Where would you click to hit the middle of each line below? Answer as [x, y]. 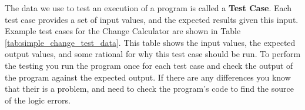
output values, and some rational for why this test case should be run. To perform [153, 54]
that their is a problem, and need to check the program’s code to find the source [149, 89]
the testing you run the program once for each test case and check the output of [149, 65]
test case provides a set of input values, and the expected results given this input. [152, 19]
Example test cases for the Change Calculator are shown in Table [123, 31]
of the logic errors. [38, 100]
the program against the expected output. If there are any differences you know [148, 77]
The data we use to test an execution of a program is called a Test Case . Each [148, 8]
